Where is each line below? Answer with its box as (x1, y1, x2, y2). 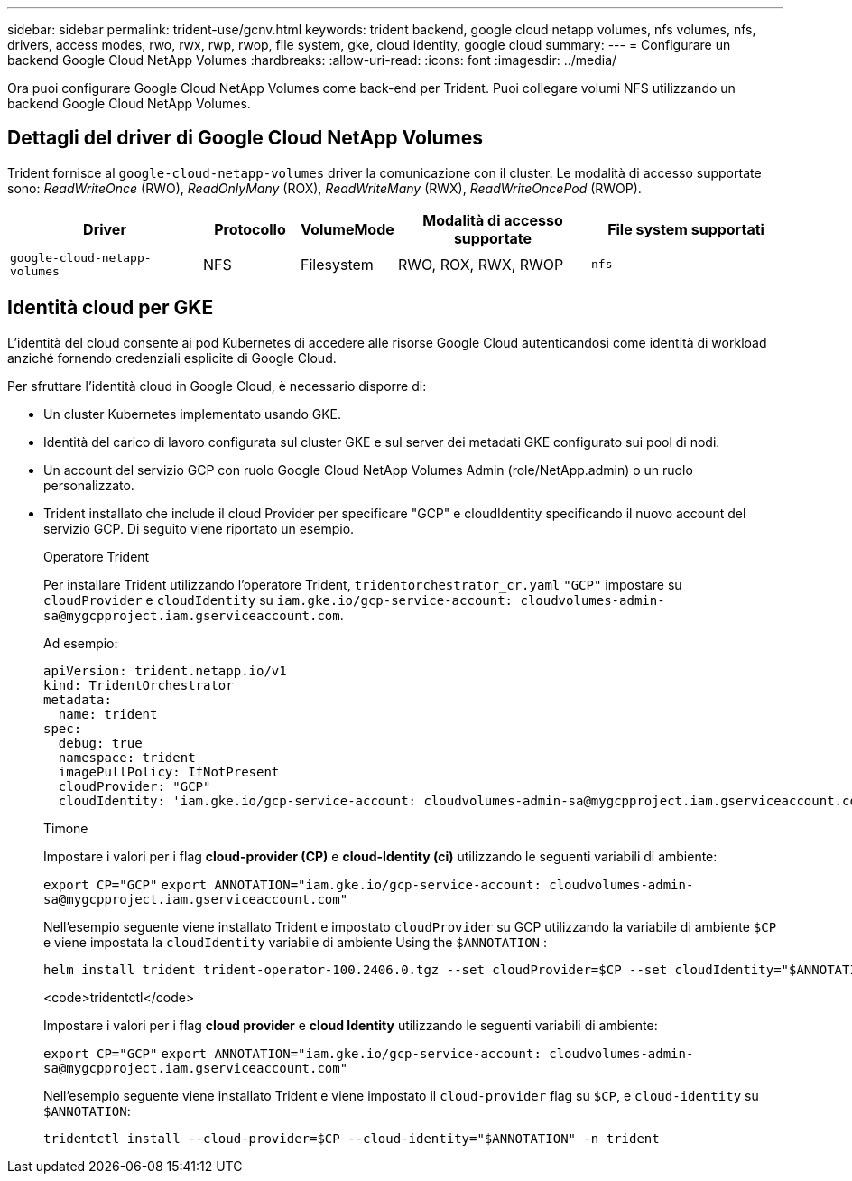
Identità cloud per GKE (7, 296, 214, 320)
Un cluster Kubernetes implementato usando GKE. (43, 405, 342, 422)
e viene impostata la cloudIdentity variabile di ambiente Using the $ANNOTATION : (43, 934, 547, 950)
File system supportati (607, 219, 764, 238)
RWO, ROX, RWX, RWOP (398, 255, 564, 274)
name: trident (58, 706, 158, 721)
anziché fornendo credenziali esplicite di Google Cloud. (7, 349, 337, 366)
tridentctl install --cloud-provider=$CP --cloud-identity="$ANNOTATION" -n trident (43, 1130, 660, 1146)
